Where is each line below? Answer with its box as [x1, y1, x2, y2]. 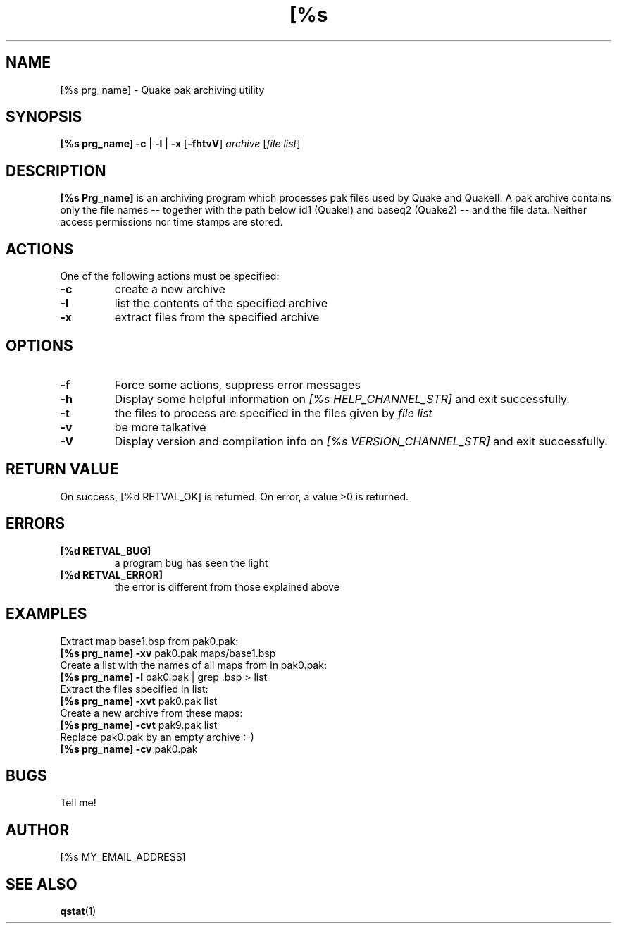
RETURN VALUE [6, 460, 119, 479]
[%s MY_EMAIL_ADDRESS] [60, 851, 186, 863]
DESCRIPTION [6, 161, 106, 180]
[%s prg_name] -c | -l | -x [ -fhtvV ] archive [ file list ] [60, 137, 301, 150]
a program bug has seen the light [114, 556, 268, 569]
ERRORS [6, 515, 66, 533]
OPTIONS [6, 336, 73, 355]
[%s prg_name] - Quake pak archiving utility [60, 83, 265, 96]
